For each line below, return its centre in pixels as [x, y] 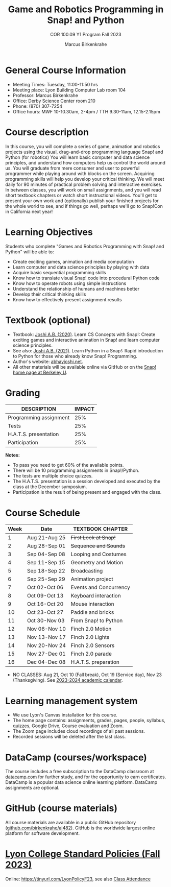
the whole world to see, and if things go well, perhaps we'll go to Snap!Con [84, 206]
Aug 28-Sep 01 [46, 546]
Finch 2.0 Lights [90, 637]
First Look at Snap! [93, 538]
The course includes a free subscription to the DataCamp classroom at [80, 772]
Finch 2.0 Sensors [93, 645]
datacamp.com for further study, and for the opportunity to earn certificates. [86, 777]
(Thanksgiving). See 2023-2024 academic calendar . [68, 680]
